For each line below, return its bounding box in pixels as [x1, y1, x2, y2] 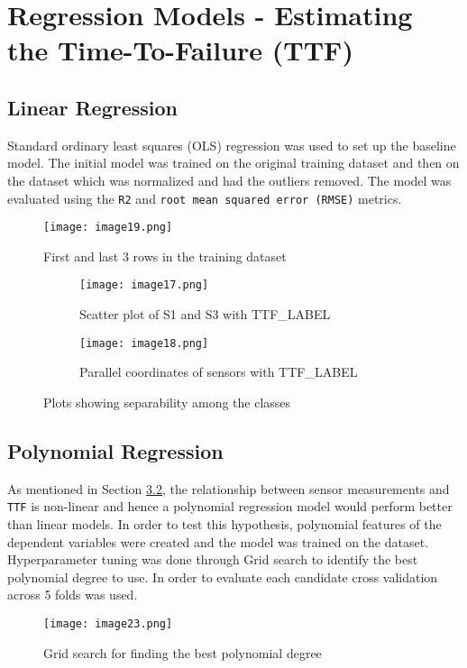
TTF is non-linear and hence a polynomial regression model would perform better [7, 497, 453, 516]
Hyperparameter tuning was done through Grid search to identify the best [7, 550, 418, 569]
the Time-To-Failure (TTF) [7, 32, 353, 69]
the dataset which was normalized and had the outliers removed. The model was [7, 170, 452, 189]
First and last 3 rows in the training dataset [43, 246, 287, 265]
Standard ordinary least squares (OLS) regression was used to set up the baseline [7, 135, 456, 154]
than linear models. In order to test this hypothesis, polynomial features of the [7, 515, 442, 533]
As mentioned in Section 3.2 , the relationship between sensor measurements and [7, 479, 450, 498]
